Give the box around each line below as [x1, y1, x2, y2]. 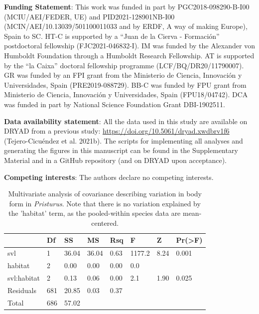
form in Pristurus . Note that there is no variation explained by [9, 198, 201, 208]
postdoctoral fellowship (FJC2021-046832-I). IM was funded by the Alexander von [4, 40, 255, 51]
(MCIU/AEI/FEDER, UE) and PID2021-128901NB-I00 [4, 11, 175, 21]
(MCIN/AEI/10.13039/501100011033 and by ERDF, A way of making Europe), [4, 21, 248, 31]
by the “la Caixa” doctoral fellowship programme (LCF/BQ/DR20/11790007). [4, 60, 244, 70]
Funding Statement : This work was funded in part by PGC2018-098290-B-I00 [4, 1, 250, 11]
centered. [91, 217, 119, 228]
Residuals [7, 285, 36, 295]
